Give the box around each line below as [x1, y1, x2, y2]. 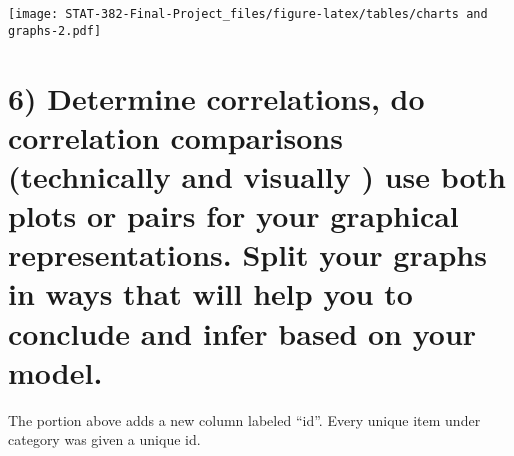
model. [8, 351, 103, 392]
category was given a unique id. [8, 429, 201, 450]
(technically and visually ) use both [8, 155, 507, 196]
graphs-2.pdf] [8, 23, 102, 38]
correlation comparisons [8, 116, 343, 157]
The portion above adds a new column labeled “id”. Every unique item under [8, 409, 481, 430]
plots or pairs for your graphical [8, 195, 459, 236]
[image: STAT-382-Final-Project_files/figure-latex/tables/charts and [8, 7, 488, 21]
